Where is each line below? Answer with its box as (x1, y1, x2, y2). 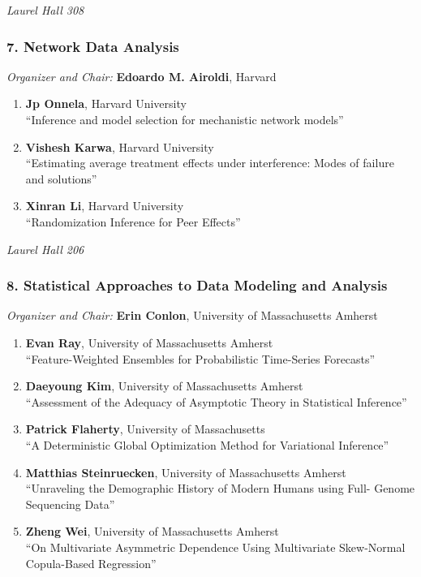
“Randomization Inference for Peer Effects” (25, 213, 241, 230)
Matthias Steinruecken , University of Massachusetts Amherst (25, 463, 346, 480)
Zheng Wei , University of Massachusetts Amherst (25, 523, 279, 540)
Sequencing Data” (25, 495, 115, 512)
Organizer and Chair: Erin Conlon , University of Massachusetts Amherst (6, 307, 378, 324)
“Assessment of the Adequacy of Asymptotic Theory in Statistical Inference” (25, 393, 407, 410)
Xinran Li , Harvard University (25, 197, 184, 214)
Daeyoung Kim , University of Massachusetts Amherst (25, 377, 303, 394)
